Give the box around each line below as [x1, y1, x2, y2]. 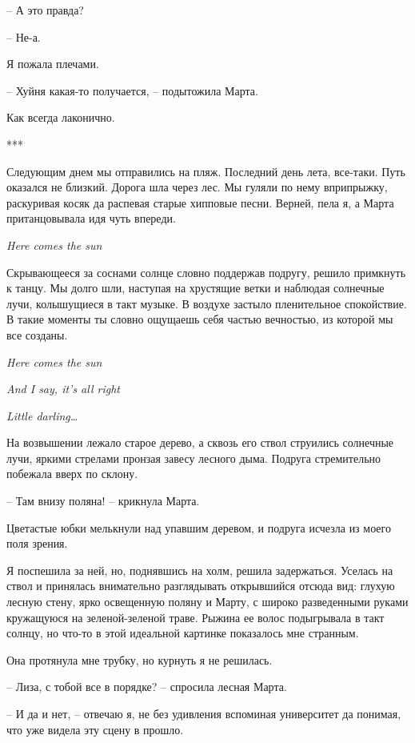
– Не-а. [6, 28, 41, 45]
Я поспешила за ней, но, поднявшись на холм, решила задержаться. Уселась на [6, 561, 393, 578]
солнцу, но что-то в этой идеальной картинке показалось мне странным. [6, 625, 359, 641]
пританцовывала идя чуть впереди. [6, 210, 176, 227]
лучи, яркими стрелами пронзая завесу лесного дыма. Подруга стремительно [6, 449, 381, 466]
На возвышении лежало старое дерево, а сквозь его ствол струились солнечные [6, 434, 394, 451]
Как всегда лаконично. [6, 109, 115, 126]
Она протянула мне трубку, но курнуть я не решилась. [6, 651, 273, 668]
